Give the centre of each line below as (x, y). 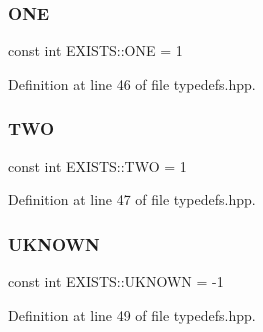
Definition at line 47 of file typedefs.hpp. (132, 199)
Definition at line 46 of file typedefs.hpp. (132, 83)
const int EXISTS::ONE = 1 (95, 50)
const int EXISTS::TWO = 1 (97, 165)
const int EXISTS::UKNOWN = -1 (116, 281)
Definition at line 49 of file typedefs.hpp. (132, 314)
